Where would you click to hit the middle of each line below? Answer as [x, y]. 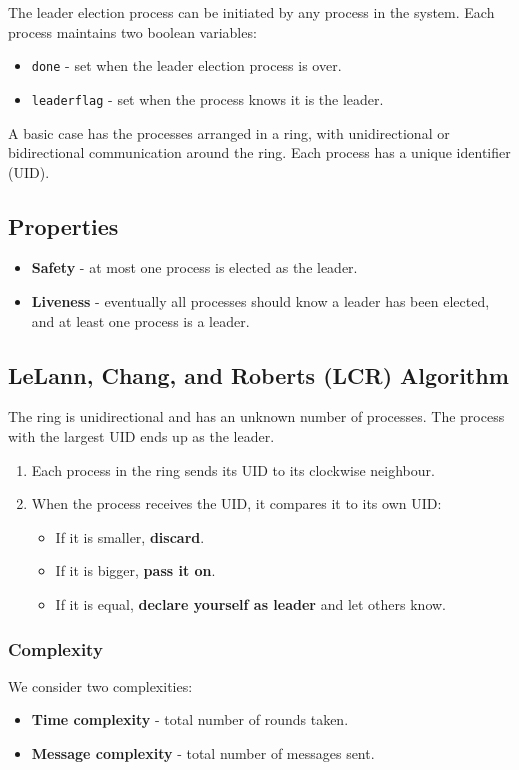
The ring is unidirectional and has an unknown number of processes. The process [256, 416]
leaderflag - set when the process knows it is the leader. [207, 98]
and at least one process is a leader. [140, 320]
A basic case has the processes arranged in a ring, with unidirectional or [229, 132]
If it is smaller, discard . [130, 536]
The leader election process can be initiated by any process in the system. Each [251, 12]
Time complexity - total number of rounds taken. [190, 719]
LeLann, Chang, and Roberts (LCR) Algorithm [258, 374]
